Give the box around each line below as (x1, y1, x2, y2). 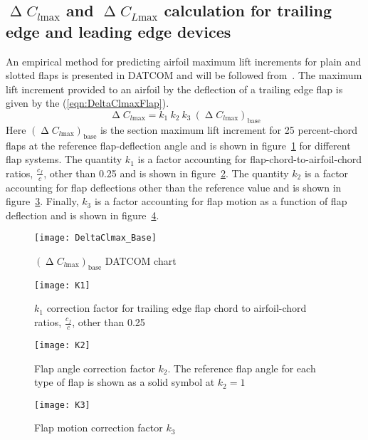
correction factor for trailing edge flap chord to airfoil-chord (46, 300, 307, 315)
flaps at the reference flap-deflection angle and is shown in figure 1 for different (6, 137, 351, 152)
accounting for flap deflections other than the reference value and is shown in (6, 179, 342, 194)
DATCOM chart (105, 253, 177, 268)
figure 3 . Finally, (6, 194, 79, 209)
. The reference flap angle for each (167, 360, 316, 375)
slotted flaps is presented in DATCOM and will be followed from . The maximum (6, 68, 362, 83)
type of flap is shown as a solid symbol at (34, 374, 215, 389)
